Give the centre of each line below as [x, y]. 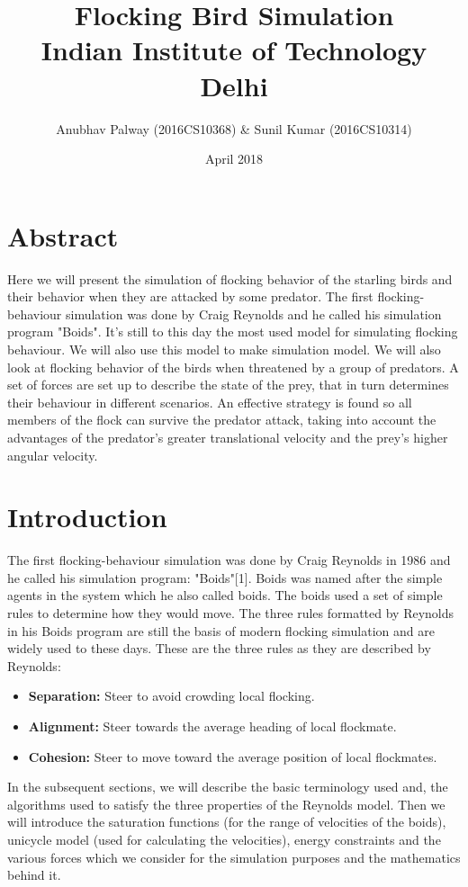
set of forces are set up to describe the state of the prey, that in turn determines [228, 385]
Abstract [63, 235]
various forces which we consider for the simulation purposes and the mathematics [234, 857]
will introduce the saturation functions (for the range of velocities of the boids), [227, 822]
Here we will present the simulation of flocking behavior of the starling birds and [230, 278]
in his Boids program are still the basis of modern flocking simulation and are [221, 630]
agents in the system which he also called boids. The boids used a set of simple [225, 595]
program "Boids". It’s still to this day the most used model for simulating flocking [233, 332]
